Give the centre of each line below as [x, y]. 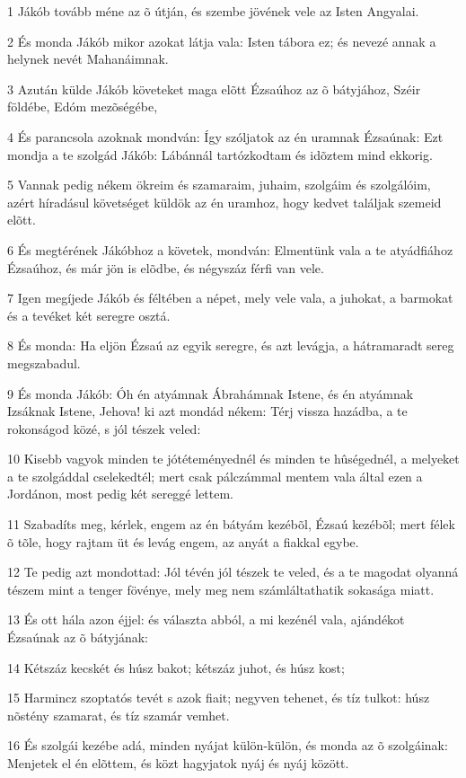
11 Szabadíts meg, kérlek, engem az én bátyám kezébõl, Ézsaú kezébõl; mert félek [231, 524]
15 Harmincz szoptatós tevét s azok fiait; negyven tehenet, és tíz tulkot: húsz [219, 698]
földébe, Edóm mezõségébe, [83, 106]
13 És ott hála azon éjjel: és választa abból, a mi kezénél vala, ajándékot [206, 619]
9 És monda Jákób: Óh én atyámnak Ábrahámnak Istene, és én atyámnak [211, 393]
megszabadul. [44, 362]
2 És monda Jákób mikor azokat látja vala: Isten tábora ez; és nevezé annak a [222, 41]
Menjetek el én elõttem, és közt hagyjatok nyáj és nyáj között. [178, 763]
